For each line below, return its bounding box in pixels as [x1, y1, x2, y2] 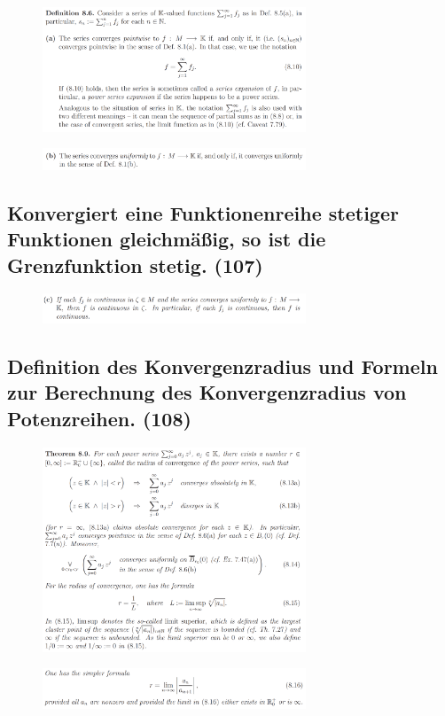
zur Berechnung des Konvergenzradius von [7, 378, 407, 406]
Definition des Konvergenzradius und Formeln [7, 352, 438, 379]
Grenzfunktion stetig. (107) [7, 251, 263, 278]
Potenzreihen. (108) [7, 404, 191, 432]
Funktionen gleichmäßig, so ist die [7, 225, 326, 253]
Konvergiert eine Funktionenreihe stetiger [7, 198, 399, 226]
